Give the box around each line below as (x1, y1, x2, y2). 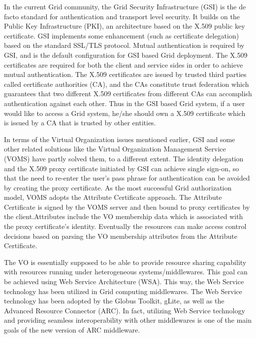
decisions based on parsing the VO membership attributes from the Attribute (4, 230, 237, 241)
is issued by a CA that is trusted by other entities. (4, 117, 156, 128)
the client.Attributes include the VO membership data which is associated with (4, 211, 243, 222)
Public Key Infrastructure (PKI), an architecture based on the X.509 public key (4, 21, 245, 31)
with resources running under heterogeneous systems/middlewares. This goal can (4, 266, 248, 277)
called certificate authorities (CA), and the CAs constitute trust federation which (4, 78, 249, 89)
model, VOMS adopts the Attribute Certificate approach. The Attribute (4, 192, 222, 202)
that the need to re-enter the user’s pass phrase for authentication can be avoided (4, 173, 250, 183)
